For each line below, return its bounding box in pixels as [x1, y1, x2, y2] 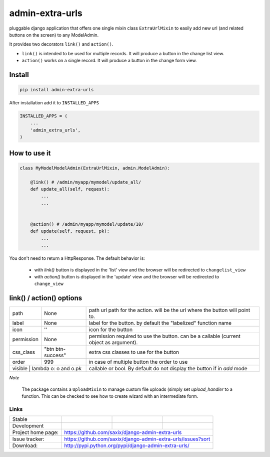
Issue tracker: [12, 435, 44, 442]
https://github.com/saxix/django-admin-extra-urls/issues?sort [64, 435, 210, 442]
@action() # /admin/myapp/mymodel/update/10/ [30, 221, 144, 227]
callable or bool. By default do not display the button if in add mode [88, 365, 247, 372]
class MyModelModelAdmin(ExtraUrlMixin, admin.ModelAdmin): [19, 165, 170, 171]
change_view [34, 281, 63, 287]
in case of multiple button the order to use [88, 359, 188, 366]
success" [44, 352, 66, 359]
